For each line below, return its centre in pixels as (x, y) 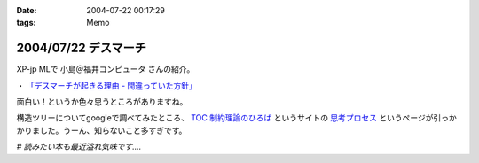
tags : (26, 23)
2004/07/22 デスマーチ (81, 48)
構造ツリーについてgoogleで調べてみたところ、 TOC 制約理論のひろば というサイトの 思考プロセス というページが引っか (236, 118)
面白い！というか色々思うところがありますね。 (102, 102)
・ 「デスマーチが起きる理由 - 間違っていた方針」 (106, 85)
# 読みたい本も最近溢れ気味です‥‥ (79, 147)
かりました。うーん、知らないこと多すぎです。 (102, 130)
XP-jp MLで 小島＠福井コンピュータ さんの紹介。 (106, 69)
